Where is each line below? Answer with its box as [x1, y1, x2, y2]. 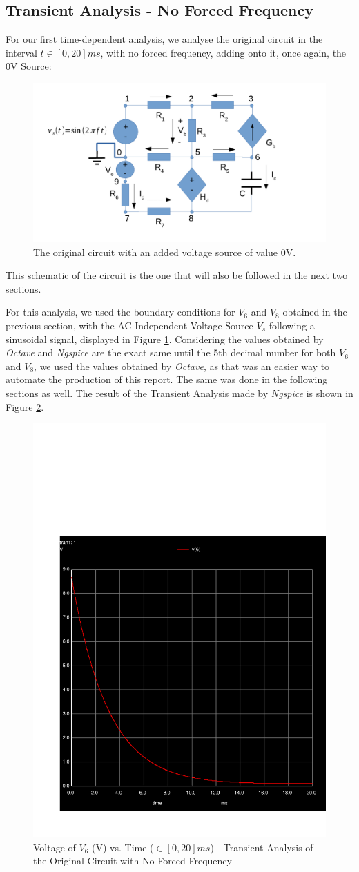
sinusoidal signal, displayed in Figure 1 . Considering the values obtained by [6, 331, 324, 346]
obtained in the [282, 304, 347, 319]
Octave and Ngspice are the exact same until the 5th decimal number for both [6, 345, 336, 360]
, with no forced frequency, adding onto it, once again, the [100, 45, 347, 59]
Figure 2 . [6, 399, 44, 414]
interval [6, 45, 37, 59]
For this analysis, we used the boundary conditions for [6, 304, 235, 319]
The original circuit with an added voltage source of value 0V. [33, 244, 296, 259]
